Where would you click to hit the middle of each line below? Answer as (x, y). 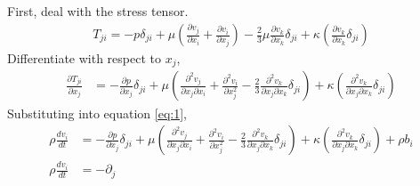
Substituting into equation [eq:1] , (97, 113)
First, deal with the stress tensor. (98, 11)
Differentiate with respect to (84, 58)
